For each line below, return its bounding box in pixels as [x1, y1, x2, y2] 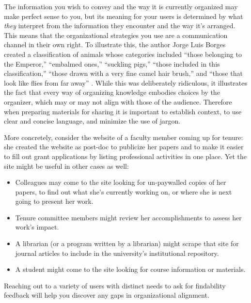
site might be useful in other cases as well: [4, 160, 129, 171]
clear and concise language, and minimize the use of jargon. [4, 116, 181, 126]
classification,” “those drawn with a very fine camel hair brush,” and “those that [4, 68, 243, 78]
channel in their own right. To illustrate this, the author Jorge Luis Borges [4, 39, 226, 50]
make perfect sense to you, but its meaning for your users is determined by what [4, 11, 243, 21]
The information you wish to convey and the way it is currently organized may [4, 1, 238, 11]
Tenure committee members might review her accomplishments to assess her [15, 212, 242, 222]
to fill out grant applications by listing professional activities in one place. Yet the [4, 151, 247, 161]
